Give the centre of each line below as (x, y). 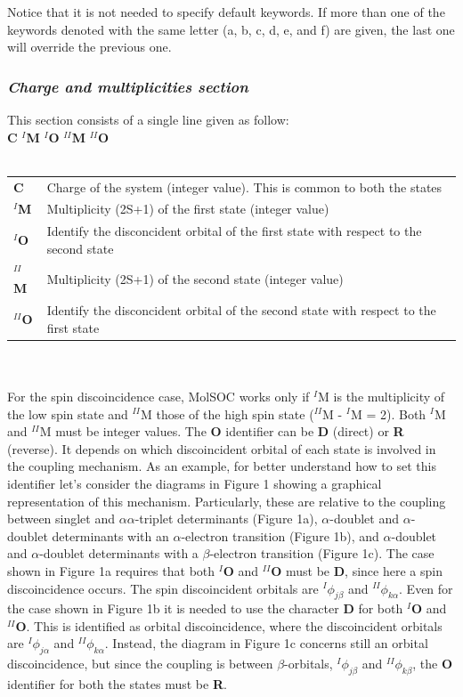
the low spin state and (68, 413)
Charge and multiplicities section (128, 86)
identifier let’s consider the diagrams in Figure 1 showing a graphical (195, 483)
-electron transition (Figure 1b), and (280, 535)
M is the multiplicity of (382, 396)
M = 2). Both (388, 413)
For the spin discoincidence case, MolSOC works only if (158, 396)
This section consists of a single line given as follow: (148, 119)
